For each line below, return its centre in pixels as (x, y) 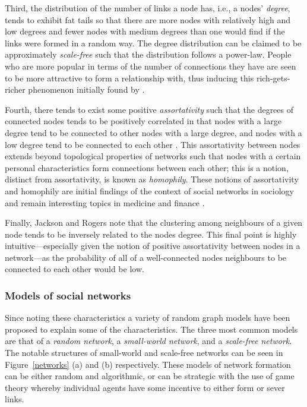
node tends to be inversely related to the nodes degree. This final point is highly (151, 234)
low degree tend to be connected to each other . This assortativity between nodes (153, 144)
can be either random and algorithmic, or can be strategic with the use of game (150, 376)
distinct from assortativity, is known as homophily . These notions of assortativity (152, 179)
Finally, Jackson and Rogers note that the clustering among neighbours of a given (154, 223)
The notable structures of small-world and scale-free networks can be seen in (144, 353)
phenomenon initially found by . (86, 89)
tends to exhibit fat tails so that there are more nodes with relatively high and (148, 19)
